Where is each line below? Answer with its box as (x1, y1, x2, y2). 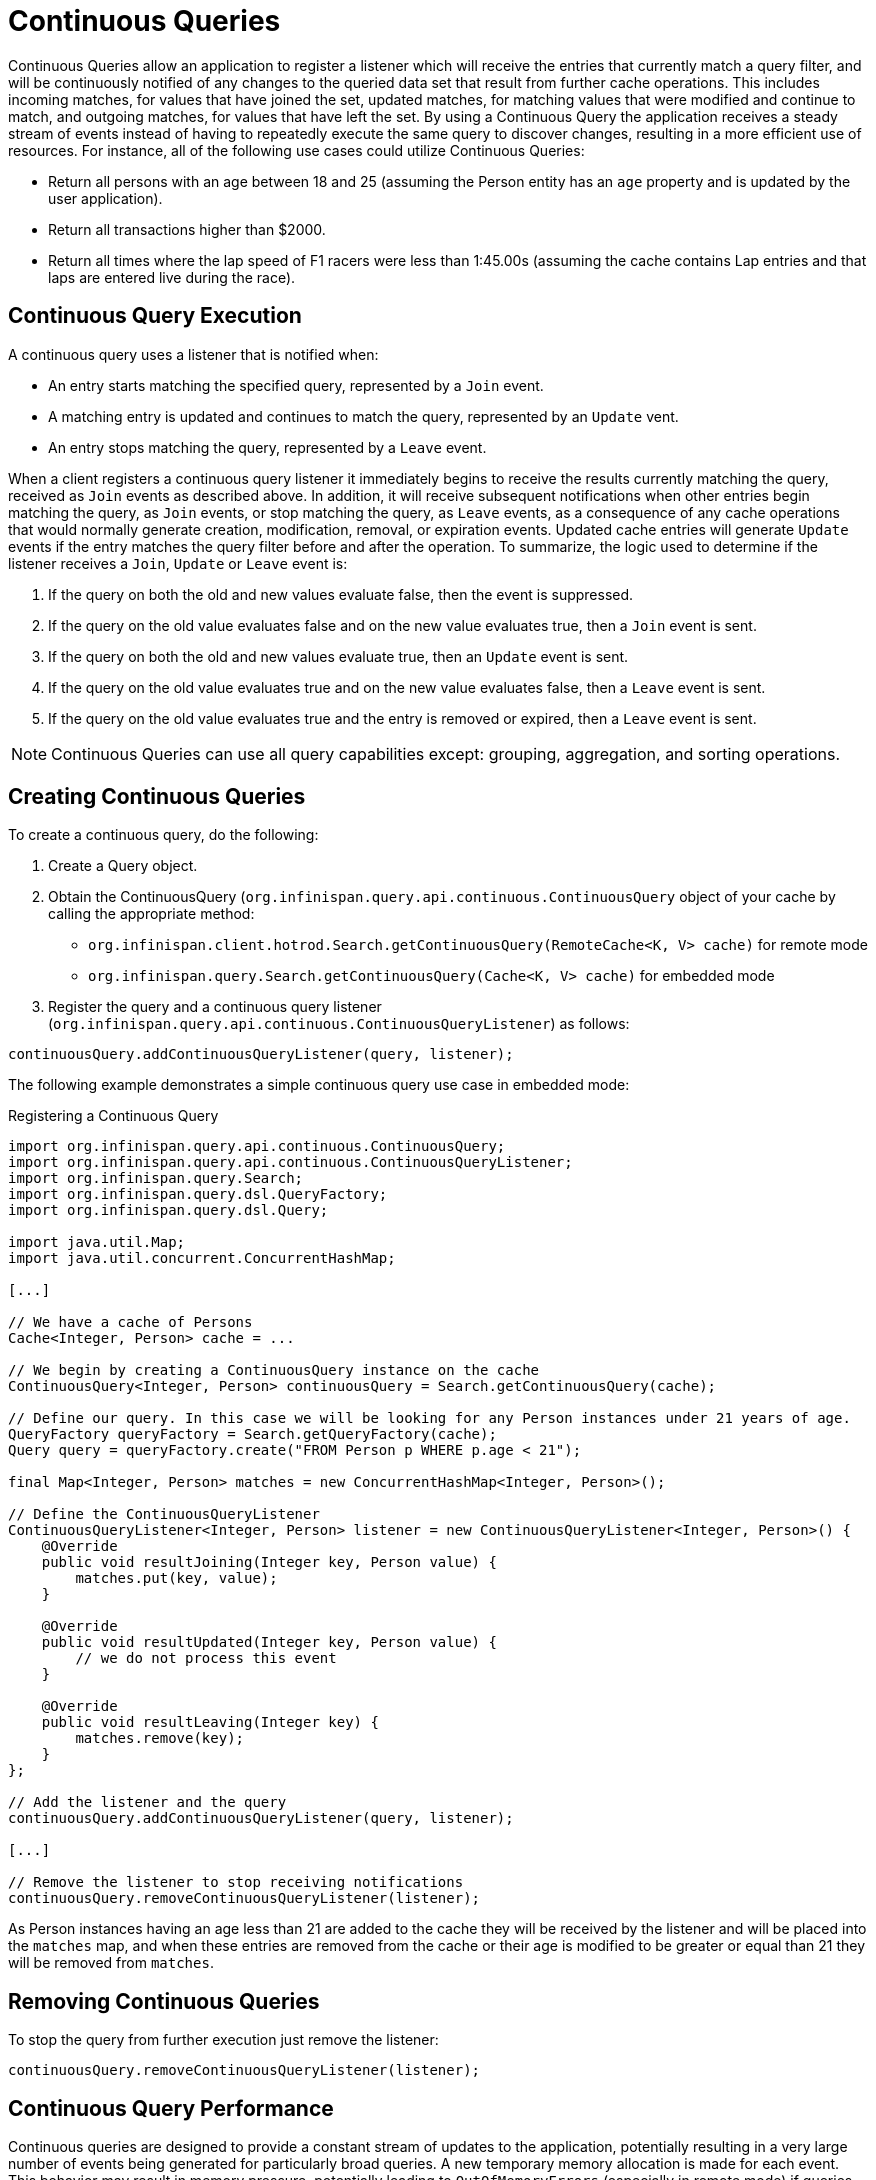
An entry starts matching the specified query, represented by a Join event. (48, 376, 544, 394)
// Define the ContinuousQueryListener (8, 1506, 320, 1523)
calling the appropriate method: (48, 905, 255, 923)
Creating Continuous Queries (8, 784, 306, 810)
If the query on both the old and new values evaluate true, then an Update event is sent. (48, 647, 629, 665)
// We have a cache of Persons (8, 1314, 253, 1331)
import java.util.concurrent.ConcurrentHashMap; (8, 1250, 396, 1267)
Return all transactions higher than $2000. (48, 220, 326, 238)
